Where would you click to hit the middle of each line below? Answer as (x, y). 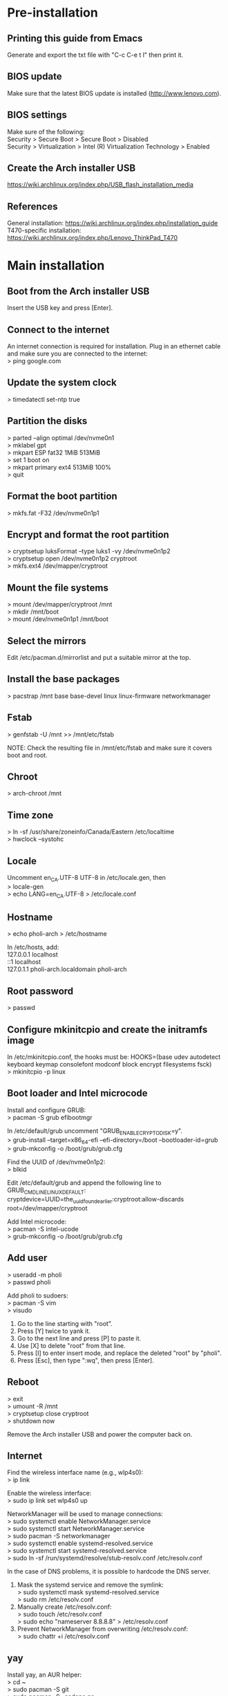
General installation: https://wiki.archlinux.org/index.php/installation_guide (113, 223)
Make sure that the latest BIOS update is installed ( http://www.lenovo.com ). (114, 93)
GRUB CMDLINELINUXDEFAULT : (47, 1191)
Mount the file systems (58, 588)
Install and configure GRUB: (47, 1110)
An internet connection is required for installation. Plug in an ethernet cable (114, 347)
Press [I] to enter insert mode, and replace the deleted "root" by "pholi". (119, 1353)
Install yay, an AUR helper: (45, 1675)
